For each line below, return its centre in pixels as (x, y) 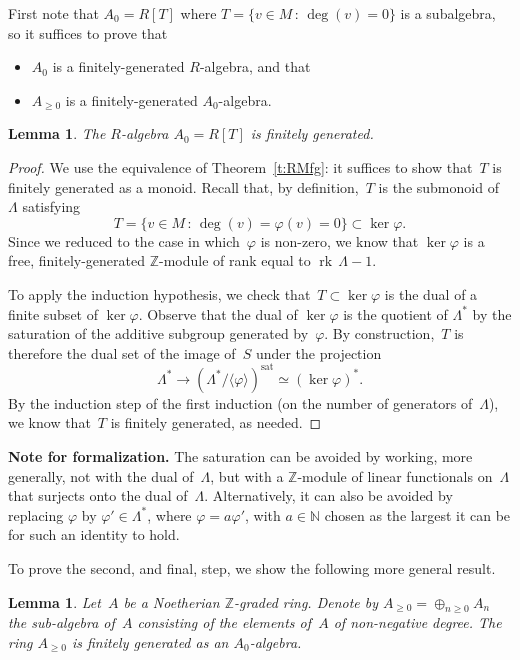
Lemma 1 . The (57, 133)
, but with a (247, 475)
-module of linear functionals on (395, 475)
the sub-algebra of (61, 622)
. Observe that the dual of (218, 313)
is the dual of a (431, 293)
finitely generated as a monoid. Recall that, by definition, (183, 186)
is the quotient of (395, 313)
